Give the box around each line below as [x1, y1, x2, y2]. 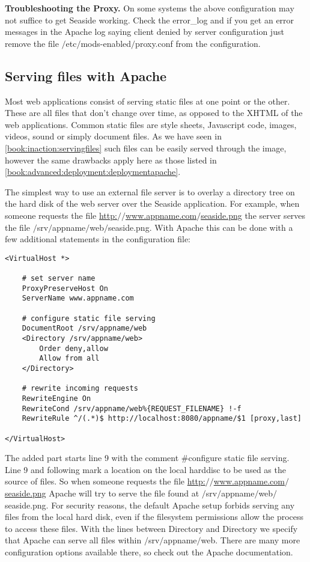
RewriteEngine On [22, 394, 91, 403]
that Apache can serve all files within [5, 534, 142, 546]
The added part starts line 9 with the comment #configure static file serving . [5, 451, 290, 464]
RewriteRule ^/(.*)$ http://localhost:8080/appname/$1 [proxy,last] [22, 414, 302, 423]
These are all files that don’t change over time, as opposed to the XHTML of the [5, 106, 303, 119]
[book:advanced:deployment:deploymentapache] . [5, 165, 181, 178]
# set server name [22, 274, 96, 283]
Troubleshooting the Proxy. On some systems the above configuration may [5, 2, 294, 14]
